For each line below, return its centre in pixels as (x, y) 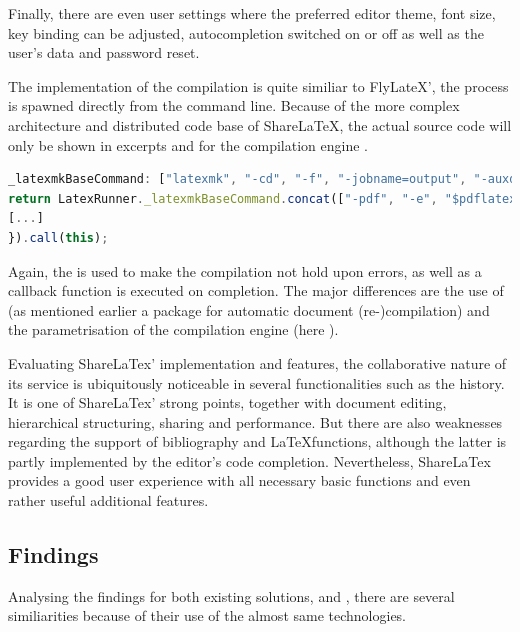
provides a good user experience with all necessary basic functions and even (239, 480)
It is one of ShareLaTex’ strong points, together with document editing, (227, 402)
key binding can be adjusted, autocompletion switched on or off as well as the (246, 32)
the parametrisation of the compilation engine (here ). (173, 329)
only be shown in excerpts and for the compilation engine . (188, 144)
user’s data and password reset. (104, 52)
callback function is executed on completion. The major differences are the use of (256, 290)
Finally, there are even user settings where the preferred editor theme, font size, (252, 13)
